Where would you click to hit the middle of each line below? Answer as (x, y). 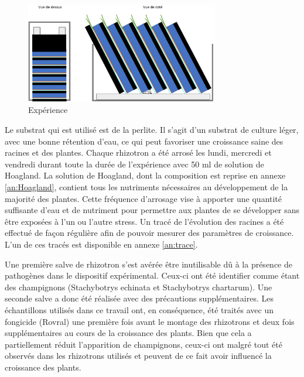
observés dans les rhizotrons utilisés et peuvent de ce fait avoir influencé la (138, 356)
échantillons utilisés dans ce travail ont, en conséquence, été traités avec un (139, 309)
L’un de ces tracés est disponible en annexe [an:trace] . (101, 244)
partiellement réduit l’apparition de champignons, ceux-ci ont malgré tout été (144, 344)
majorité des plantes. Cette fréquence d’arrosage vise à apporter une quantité (144, 198)
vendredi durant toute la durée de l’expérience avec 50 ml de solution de (134, 164)
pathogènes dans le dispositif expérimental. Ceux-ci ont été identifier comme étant (152, 275)
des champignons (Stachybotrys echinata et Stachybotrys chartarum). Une (139, 287)
